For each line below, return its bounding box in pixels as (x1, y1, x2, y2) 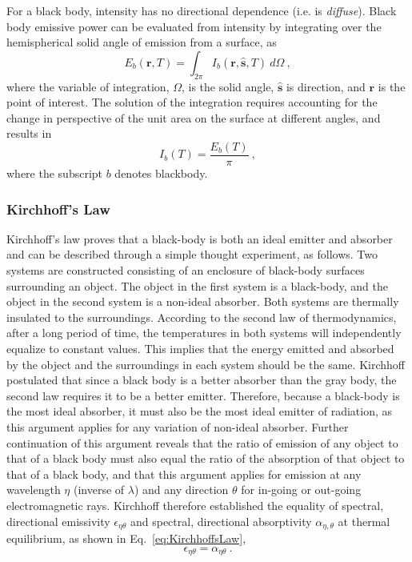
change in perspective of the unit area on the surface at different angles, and (6, 109, 381, 126)
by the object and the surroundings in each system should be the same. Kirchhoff (6, 355, 405, 372)
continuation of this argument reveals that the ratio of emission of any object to (6, 434, 398, 451)
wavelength (6, 481, 61, 498)
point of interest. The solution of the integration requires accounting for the (6, 94, 378, 110)
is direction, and (286, 78, 366, 94)
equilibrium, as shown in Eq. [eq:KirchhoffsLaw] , (6, 529, 246, 546)
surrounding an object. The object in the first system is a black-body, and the (6, 277, 388, 294)
